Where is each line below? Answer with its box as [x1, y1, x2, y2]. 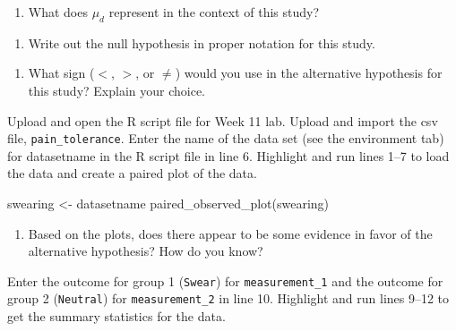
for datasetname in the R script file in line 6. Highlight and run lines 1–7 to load [7, 146, 450, 165]
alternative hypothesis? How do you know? [28, 242, 263, 260]
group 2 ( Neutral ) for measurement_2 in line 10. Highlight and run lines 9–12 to [7, 289, 450, 308]
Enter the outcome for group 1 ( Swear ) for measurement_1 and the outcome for [7, 271, 443, 290]
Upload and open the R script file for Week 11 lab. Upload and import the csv [7, 111, 438, 130]
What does [28, 3, 88, 21]
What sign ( [28, 64, 95, 82]
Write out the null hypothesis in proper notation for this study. [28, 33, 375, 52]
